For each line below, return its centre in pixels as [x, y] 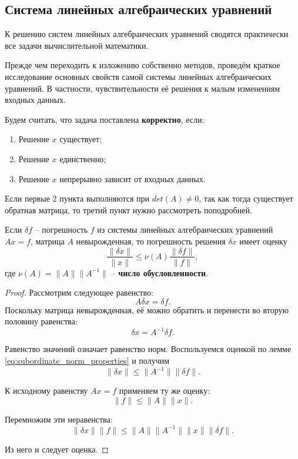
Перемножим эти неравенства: [59, 419]
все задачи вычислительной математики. [77, 45]
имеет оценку [263, 241]
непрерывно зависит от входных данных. [133, 178]
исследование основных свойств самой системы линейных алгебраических [138, 76]
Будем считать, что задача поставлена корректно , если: [105, 119]
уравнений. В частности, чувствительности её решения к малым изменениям [143, 88]
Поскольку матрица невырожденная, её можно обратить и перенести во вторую [147, 309]
